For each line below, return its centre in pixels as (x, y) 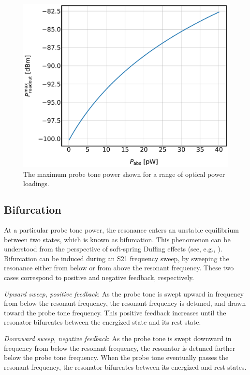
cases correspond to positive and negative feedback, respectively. (99, 277)
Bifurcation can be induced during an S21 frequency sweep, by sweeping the (117, 258)
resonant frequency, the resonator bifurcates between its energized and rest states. (125, 367)
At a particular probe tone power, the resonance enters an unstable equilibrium (121, 230)
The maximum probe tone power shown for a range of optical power (124, 174)
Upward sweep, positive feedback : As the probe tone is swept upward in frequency (124, 293)
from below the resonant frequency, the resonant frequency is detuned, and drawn (125, 303)
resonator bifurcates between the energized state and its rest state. (103, 322)
